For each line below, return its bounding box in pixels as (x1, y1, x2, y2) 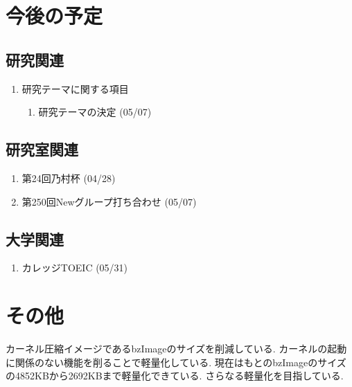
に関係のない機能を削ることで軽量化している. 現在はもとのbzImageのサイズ (6, 354, 346, 369)
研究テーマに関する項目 (21, 81, 129, 96)
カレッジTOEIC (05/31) (21, 260, 128, 275)
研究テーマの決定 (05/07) (38, 105, 152, 119)
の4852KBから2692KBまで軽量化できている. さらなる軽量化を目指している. (6, 368, 344, 383)
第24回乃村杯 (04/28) (21, 170, 116, 185)
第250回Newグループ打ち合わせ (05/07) (21, 194, 197, 208)
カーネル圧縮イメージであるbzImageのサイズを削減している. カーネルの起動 (6, 341, 347, 356)
